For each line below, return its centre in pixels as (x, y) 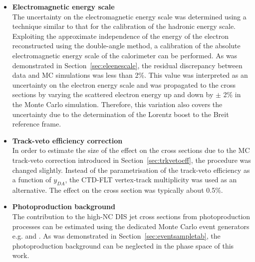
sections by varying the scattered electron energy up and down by (113, 94)
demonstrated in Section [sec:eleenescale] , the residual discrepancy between (127, 65)
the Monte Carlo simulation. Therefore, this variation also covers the (117, 104)
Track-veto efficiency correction (67, 140)
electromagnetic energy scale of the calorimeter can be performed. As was (125, 55)
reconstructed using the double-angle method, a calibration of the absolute (126, 46)
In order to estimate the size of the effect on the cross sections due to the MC (131, 150)
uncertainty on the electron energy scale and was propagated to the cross (124, 84)
